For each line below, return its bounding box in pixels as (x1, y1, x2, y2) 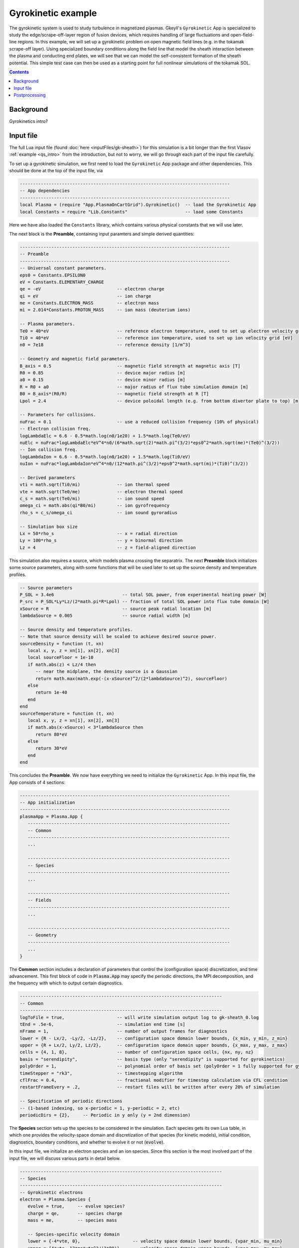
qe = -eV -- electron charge (19, 286, 164, 292)
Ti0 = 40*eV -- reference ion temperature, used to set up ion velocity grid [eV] (19, 335, 294, 341)
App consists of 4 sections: (9, 779, 66, 785)
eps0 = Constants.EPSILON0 (19, 272, 86, 278)
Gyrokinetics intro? (9, 118, 48, 124)
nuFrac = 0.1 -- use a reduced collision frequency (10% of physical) (19, 419, 259, 424)
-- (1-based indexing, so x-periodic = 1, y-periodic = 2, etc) (19, 1105, 180, 1111)
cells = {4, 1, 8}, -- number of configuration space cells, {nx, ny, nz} (19, 1049, 254, 1055)
